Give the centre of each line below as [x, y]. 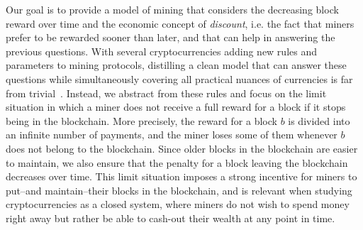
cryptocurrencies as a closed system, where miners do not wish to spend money [178, 204]
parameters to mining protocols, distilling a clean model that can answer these [176, 65]
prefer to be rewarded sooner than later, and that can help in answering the [171, 37]
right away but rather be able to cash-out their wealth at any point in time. [171, 218]
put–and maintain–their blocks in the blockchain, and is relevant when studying [179, 190]
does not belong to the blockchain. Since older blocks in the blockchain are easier [182, 148]
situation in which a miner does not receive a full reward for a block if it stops [176, 107]
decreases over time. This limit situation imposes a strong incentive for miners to [181, 176]
